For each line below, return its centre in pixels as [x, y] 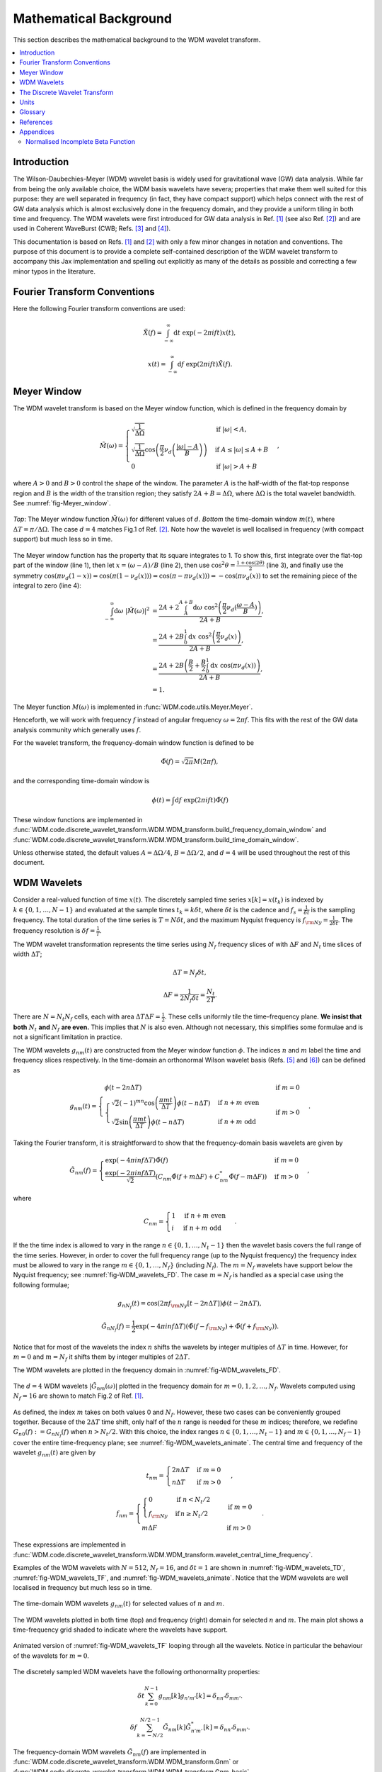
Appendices [37, 132]
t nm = [155, 1476]
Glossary [33, 112]
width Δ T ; [28, 954]
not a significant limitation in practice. [68, 1037]
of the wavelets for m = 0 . [51, 1656]
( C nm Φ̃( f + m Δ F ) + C [188, 1177]
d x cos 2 [200, 636]
